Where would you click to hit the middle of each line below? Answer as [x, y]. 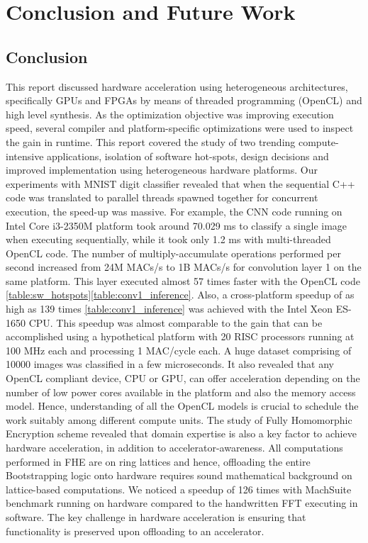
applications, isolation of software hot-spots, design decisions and [188, 156]
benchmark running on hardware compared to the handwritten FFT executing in [182, 503]
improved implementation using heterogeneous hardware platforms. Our [162, 170]
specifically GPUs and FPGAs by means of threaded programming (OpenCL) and [184, 100]
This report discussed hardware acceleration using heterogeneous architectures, [177, 86]
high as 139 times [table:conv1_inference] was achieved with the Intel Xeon [169, 309]
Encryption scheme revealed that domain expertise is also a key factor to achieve [181, 433]
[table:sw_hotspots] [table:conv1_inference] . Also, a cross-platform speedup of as [180, 295]
